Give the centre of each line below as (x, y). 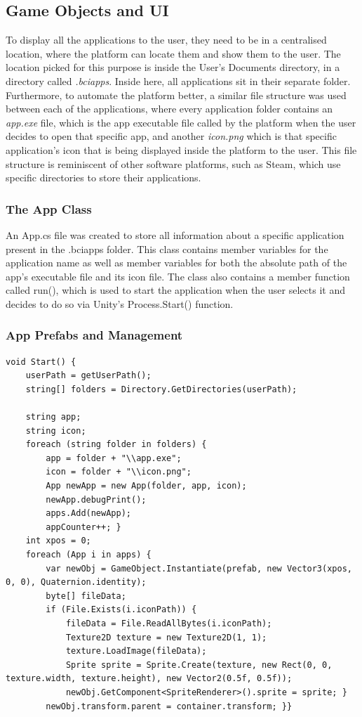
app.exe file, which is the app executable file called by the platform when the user (181, 122)
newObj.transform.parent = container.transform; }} (169, 706)
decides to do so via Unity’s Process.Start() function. (120, 303)
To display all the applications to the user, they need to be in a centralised (166, 40)
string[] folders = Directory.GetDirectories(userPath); (161, 389)
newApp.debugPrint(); (96, 499)
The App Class (49, 208)
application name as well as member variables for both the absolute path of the (176, 263)
